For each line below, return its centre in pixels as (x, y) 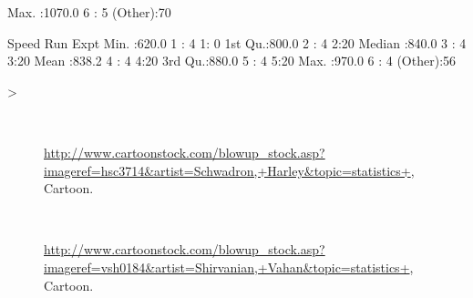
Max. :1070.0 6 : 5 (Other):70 (89, 12)
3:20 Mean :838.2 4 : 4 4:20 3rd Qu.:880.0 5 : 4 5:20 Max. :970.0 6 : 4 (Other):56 (232, 61)
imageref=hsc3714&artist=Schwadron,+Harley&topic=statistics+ (227, 170)
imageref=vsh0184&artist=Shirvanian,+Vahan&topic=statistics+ (227, 267)
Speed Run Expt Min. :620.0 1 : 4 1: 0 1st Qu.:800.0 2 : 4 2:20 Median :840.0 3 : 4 (237, 42)
